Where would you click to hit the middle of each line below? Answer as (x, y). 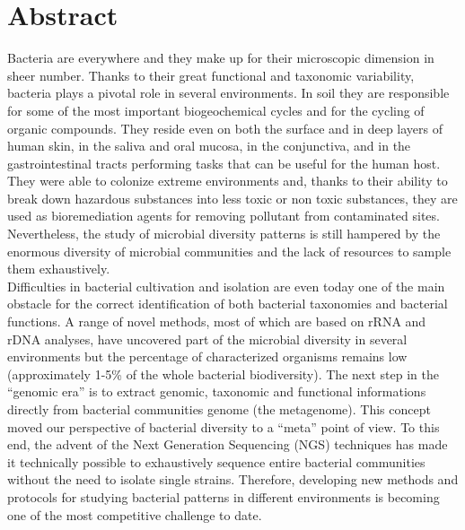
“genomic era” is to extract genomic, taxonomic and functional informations (217, 391)
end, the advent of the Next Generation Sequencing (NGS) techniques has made (228, 444)
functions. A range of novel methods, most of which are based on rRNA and (217, 321)
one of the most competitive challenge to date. (135, 514)
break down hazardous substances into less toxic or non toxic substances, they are (232, 198)
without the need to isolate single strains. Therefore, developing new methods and (233, 479)
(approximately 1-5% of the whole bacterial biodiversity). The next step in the (223, 374)
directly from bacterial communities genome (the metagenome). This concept (219, 409)
